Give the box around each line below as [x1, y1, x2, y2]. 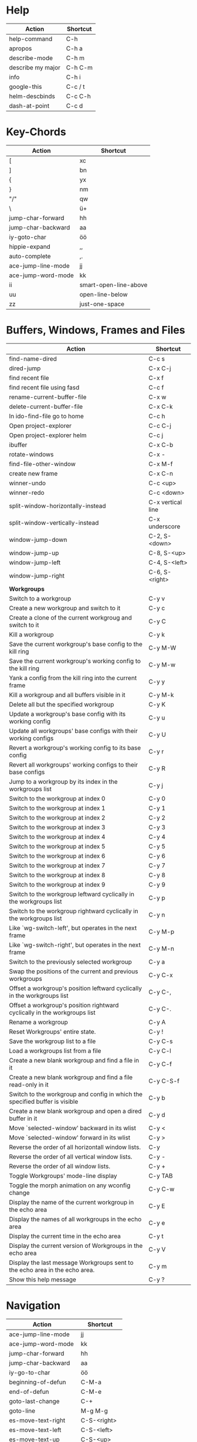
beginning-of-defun [9, 1378, 66, 1386]
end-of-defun [9, 1387, 49, 1396]
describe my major [9, 63, 60, 71]
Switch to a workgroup [9, 594, 72, 602]
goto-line [9, 1407, 35, 1415]
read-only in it [9, 1080, 49, 1088]
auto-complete [9, 252, 51, 260]
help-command [9, 35, 53, 43]
